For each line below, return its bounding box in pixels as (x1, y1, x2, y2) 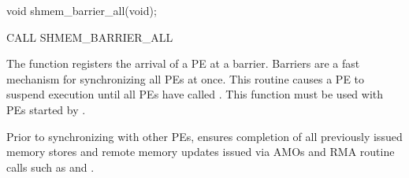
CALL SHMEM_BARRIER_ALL (6, 28, 173, 45)
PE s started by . (6, 101, 86, 117)
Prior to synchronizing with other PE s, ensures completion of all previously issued (6, 128, 403, 144)
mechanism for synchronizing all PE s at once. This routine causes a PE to (6, 70, 365, 87)
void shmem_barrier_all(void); (6, 2, 157, 18)
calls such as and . (6, 158, 95, 175)
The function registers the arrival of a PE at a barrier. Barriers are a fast (6, 55, 360, 72)
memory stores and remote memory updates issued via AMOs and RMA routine (6, 143, 395, 160)
